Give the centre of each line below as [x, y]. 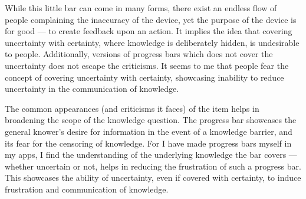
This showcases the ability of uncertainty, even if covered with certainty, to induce [153, 178]
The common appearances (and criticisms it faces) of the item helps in [132, 108]
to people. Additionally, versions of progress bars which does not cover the [139, 54]
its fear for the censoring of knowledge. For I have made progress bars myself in [148, 143]
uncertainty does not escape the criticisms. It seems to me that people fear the [147, 65]
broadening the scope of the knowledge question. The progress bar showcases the [151, 120]
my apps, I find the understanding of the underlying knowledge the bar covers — [151, 155]
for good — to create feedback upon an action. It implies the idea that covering [149, 31]
